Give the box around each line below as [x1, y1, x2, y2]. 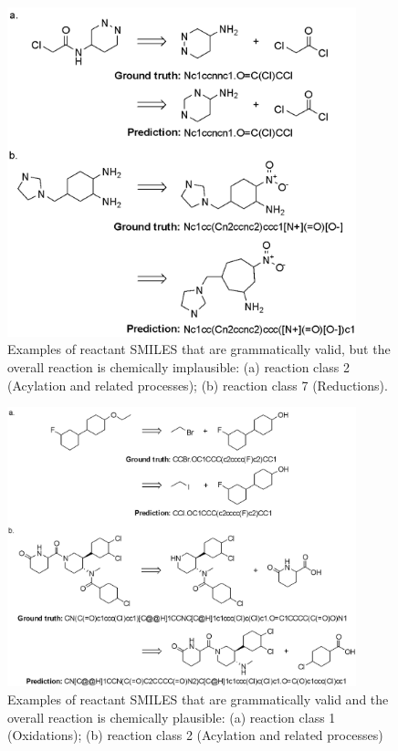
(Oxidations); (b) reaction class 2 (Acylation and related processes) [7, 725, 383, 745]
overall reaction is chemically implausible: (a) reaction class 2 [7, 357, 350, 376]
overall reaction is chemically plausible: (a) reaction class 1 [7, 707, 336, 726]
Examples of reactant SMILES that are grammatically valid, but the [7, 339, 391, 359]
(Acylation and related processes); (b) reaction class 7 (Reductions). [7, 375, 388, 394]
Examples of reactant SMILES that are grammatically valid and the [7, 690, 389, 708]
